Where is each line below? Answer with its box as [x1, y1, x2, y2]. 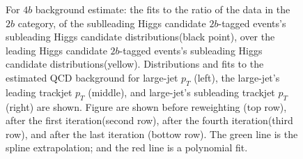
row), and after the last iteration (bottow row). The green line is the [6, 126, 298, 141]
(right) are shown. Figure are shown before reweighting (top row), [6, 99, 287, 114]
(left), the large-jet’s [194, 70, 280, 84]
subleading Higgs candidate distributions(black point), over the [6, 29, 275, 44]
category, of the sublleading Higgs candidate [17, 15, 206, 30]
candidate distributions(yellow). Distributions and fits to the [6, 56, 264, 71]
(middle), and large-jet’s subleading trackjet [88, 84, 275, 99]
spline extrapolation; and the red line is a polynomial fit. [6, 140, 248, 155]
